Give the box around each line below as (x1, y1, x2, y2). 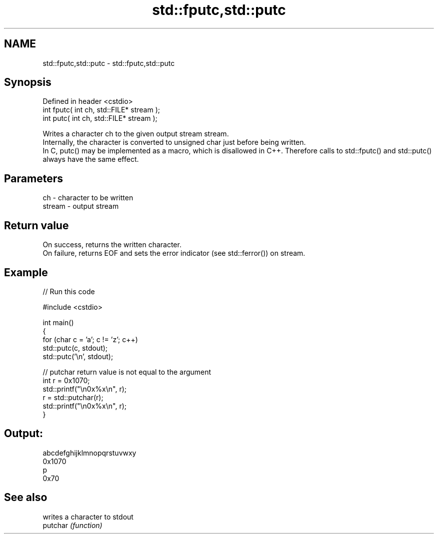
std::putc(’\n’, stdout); (42, 352, 113, 361)
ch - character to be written (42, 193, 133, 202)
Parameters (4, 172, 63, 185)
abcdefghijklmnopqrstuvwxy (42, 448, 136, 457)
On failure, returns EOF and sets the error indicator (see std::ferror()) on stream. (42, 249, 305, 258)
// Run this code (42, 287, 95, 296)
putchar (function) (42, 521, 102, 530)
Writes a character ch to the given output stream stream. (42, 129, 229, 138)
